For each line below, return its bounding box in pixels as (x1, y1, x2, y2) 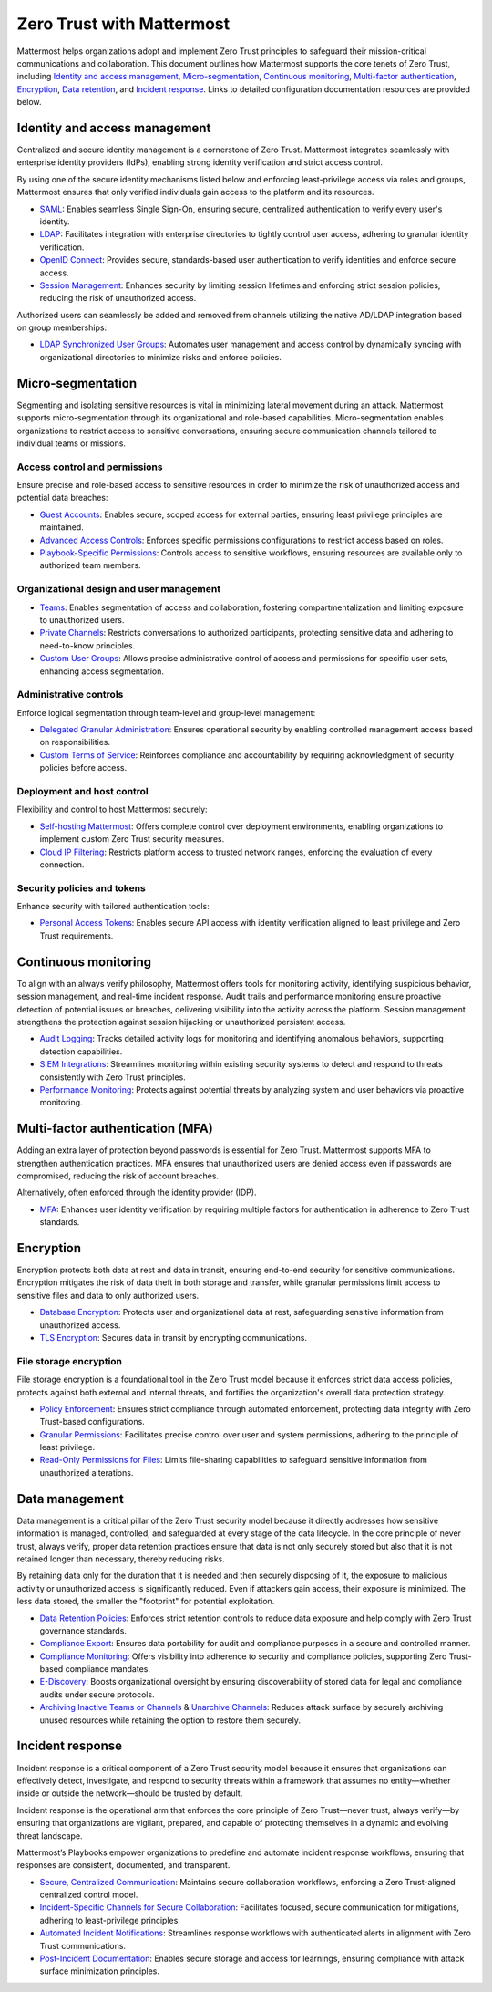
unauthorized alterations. (39, 1467, 134, 1478)
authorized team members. (39, 560, 141, 571)
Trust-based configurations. (39, 1416, 145, 1427)
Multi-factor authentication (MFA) (16, 1121, 213, 1136)
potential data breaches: (16, 493, 108, 503)
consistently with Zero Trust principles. (39, 1072, 186, 1083)
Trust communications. (39, 1940, 127, 1951)
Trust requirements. (39, 930, 114, 941)
